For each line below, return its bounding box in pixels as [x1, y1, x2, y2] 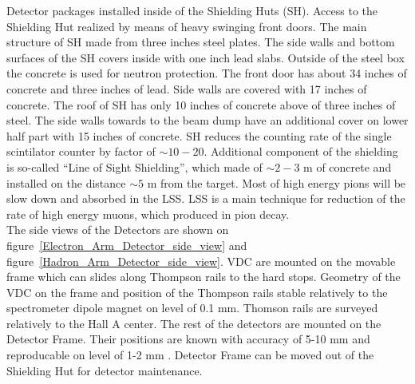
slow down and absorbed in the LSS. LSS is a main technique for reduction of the [6, 190, 405, 207]
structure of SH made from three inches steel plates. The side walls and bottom [6, 34, 395, 50]
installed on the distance [6, 174, 126, 191]
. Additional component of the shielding [204, 143, 398, 160]
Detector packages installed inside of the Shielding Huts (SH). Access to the [6, 2, 377, 18]
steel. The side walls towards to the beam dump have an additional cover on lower [6, 112, 409, 129]
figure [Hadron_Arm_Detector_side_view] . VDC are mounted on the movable [6, 252, 396, 269]
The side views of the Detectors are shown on [6, 221, 229, 238]
